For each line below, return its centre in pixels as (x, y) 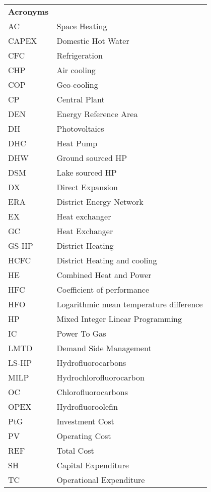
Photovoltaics (80, 128)
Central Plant (81, 99)
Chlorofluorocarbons (92, 392)
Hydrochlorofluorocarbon (100, 377)
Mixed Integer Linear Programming (119, 319)
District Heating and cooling (107, 260)
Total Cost (75, 450)
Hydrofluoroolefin (87, 406)
